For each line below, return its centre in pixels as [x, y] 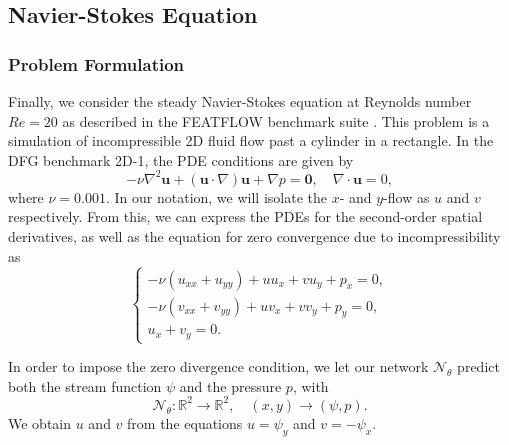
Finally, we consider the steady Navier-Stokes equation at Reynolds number [240, 101]
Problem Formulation [96, 63]
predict [478, 366]
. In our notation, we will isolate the [216, 196]
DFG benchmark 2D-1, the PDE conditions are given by [181, 159]
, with [310, 385]
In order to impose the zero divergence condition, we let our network [218, 366]
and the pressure [230, 385]
